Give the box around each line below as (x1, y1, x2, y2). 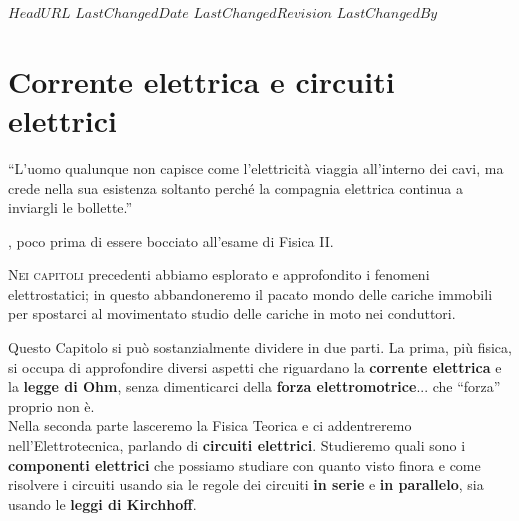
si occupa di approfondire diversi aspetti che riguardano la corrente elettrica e (8, 356, 502, 377)
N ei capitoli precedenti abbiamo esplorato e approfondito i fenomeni (8, 264, 430, 285)
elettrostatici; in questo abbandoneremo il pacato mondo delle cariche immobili (8, 283, 493, 304)
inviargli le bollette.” (8, 197, 133, 218)
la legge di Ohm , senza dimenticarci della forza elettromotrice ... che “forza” (8, 376, 501, 397)
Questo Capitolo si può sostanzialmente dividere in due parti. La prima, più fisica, (8, 337, 512, 358)
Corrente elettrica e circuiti (8, 60, 395, 101)
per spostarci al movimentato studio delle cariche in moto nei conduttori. (8, 303, 456, 324)
